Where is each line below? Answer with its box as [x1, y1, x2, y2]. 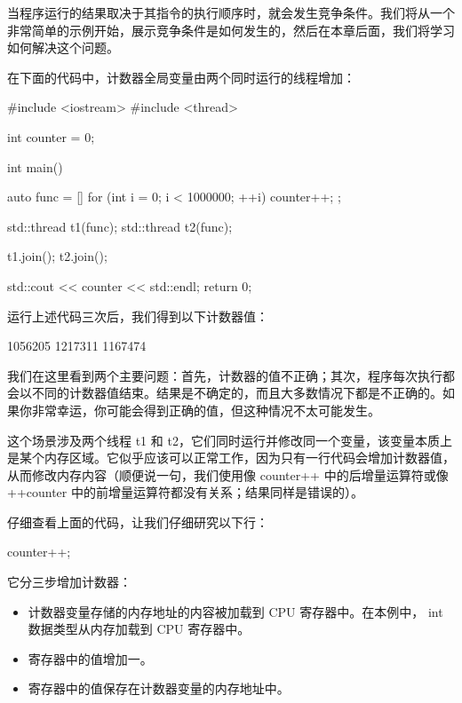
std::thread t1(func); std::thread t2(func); [7, 217, 233, 235]
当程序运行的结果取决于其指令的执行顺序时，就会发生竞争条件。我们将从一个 [7, 4, 455, 21]
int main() [7, 157, 63, 176]
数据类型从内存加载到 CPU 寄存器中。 [28, 620, 251, 638]
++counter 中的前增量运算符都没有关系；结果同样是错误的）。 [7, 483, 363, 502]
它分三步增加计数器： [7, 573, 131, 591]
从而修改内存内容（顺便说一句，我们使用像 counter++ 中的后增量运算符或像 [7, 465, 449, 484]
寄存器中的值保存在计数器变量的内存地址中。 [28, 679, 290, 698]
